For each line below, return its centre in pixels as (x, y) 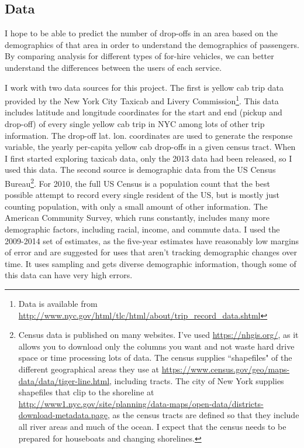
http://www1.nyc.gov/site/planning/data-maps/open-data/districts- (141, 403)
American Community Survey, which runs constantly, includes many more (137, 218)
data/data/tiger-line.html (64, 380)
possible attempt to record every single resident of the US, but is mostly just (142, 195)
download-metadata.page (63, 415)
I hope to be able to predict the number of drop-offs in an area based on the (141, 33)
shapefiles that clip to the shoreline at (86, 392)
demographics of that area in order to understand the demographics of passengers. (152, 44)
